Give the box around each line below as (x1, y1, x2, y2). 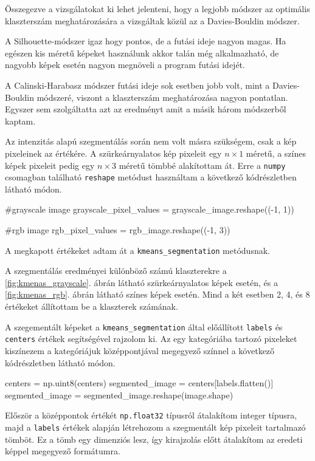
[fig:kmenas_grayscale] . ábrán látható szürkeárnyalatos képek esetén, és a (5, 276, 278, 289)
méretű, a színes (246, 146, 306, 159)
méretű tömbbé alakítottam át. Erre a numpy (119, 159, 286, 171)
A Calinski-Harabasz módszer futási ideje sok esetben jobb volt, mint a (5, 78, 270, 91)
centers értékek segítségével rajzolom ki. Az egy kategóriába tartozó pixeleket (5, 332, 297, 345)
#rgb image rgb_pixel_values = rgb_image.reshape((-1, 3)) (5, 224, 230, 236)
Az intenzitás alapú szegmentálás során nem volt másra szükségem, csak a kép (5, 135, 297, 148)
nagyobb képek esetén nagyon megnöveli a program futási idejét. (5, 58, 245, 71)
